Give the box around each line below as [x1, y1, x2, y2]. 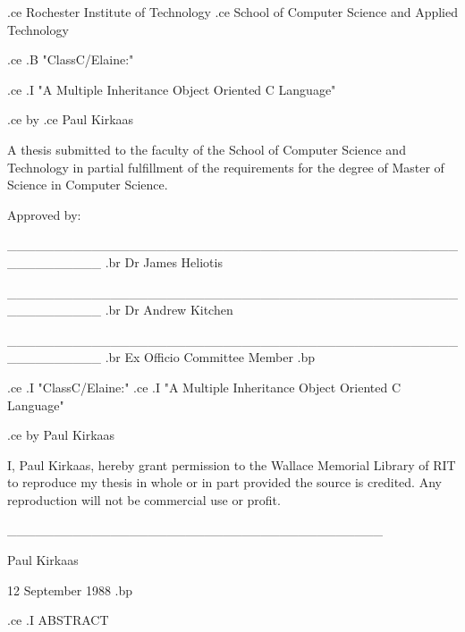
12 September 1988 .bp [7, 580, 133, 599]
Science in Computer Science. [7, 175, 168, 194]
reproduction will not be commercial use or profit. [7, 490, 281, 509]
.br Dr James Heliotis [105, 252, 223, 271]
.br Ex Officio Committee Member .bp [105, 348, 316, 367]
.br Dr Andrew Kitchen [105, 300, 233, 319]
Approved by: [7, 205, 81, 223]
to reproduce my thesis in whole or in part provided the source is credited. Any [7, 473, 442, 492]
